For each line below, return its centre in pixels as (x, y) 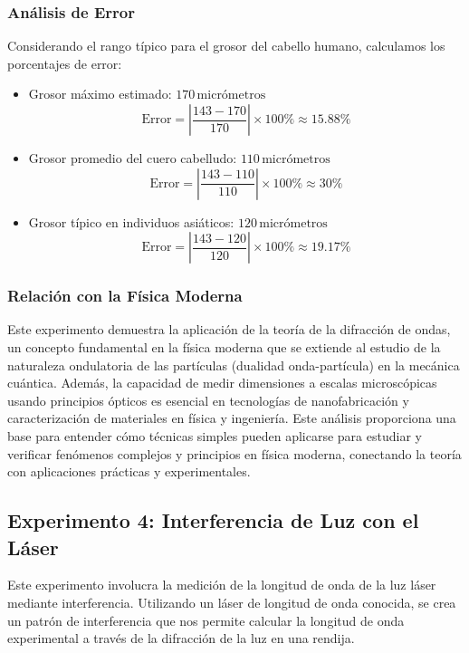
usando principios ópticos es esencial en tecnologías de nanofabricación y (208, 400)
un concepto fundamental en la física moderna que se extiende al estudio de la (224, 347)
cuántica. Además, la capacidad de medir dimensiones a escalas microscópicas (222, 383)
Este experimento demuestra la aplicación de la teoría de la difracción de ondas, (229, 329)
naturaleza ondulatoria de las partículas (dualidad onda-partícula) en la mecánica (234, 365)
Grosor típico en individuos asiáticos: (131, 221)
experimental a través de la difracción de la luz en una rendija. (181, 638)
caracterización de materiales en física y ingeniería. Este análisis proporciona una (232, 418)
